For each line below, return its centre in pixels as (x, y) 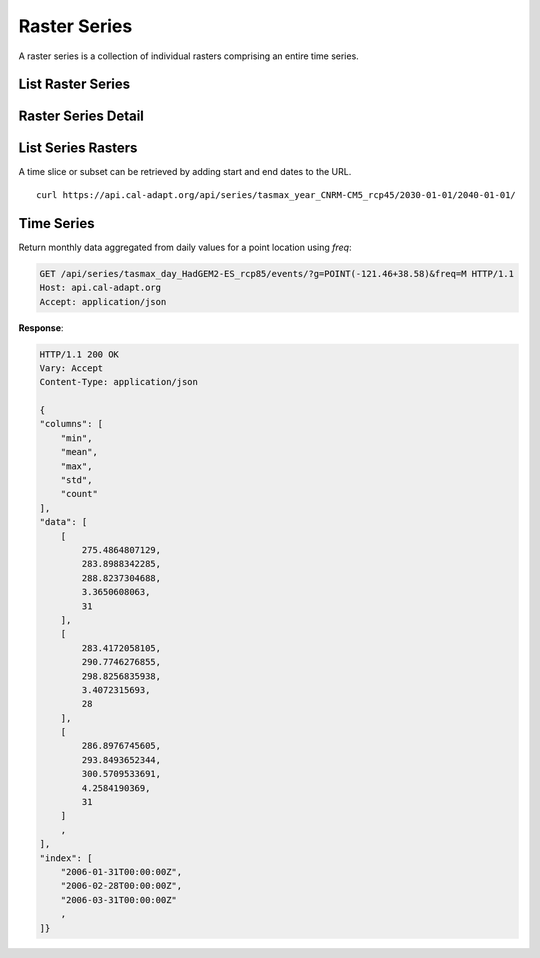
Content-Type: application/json (119, 382)
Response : (41, 327)
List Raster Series (74, 84)
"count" (79, 494)
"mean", (79, 452)
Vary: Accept (71, 368)
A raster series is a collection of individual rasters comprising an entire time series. (188, 56)
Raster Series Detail (81, 116)
